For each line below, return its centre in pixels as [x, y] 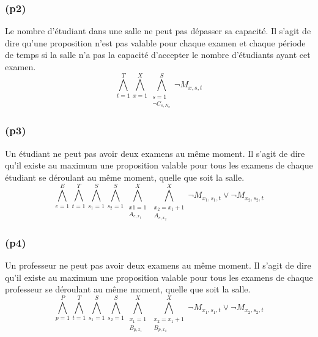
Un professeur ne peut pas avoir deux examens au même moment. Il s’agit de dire [158, 265]
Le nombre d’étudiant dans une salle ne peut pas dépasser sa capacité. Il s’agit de [158, 31]
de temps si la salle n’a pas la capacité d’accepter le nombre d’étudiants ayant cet [158, 55]
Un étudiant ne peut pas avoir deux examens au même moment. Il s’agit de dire [155, 153]
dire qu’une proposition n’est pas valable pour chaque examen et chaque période [155, 42]
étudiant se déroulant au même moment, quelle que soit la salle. [125, 177]
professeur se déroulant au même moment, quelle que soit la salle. [128, 289]
